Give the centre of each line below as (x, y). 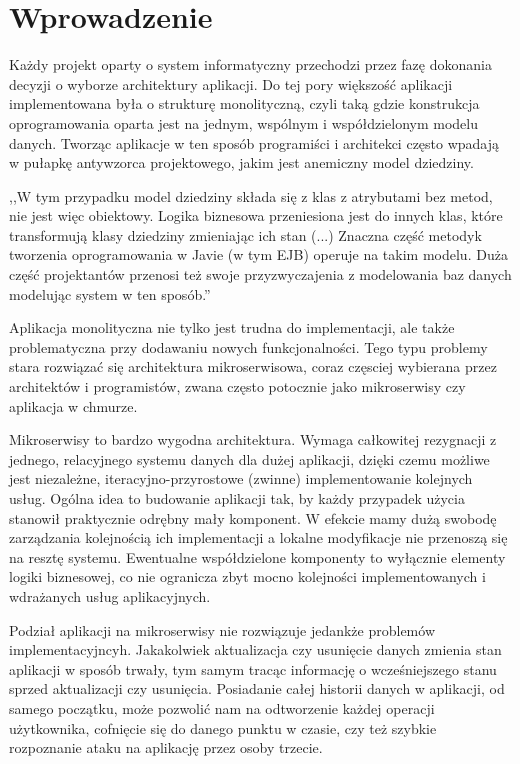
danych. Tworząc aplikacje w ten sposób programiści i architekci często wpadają (254, 142)
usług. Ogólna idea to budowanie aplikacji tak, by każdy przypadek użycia (237, 498)
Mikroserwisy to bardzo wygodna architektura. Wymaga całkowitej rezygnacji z (253, 439)
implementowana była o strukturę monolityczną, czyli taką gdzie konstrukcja (244, 103)
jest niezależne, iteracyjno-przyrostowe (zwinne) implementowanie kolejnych (241, 478)
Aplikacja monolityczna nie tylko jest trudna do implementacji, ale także (232, 327)
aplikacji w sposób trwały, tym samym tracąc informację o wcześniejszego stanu (253, 668)
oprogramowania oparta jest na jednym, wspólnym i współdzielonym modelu (244, 122)
